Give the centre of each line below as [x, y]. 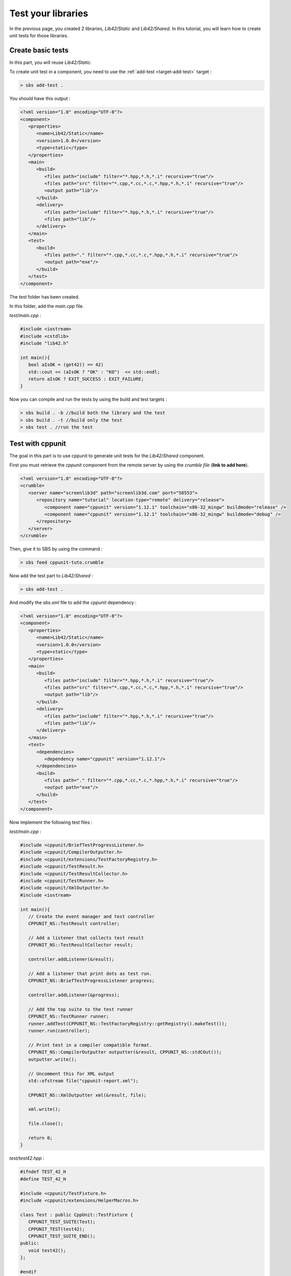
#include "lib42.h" [44, 343]
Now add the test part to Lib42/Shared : [51, 576]
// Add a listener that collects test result [86, 938]
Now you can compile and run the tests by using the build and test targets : [88, 399]
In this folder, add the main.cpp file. [47, 306]
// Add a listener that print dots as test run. [90, 974]
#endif [28, 1272]
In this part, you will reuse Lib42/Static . [50, 62]
